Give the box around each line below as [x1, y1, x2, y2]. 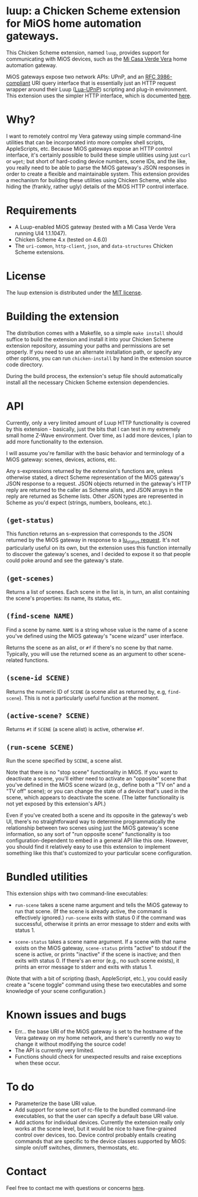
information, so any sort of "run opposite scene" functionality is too [6, 831, 171, 838]
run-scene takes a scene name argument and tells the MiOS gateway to [14, 901, 189, 909]
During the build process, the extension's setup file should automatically [6, 372, 183, 379]
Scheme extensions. [14, 248, 65, 256]
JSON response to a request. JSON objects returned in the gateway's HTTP [6, 480, 191, 487]
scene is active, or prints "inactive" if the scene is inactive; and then [14, 951, 181, 958]
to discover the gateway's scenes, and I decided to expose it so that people [6, 551, 191, 558]
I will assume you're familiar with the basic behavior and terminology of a [6, 449, 185, 456]
